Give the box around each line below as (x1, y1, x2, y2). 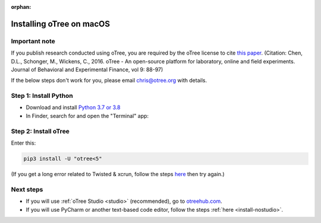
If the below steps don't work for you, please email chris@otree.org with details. (11, 77, 207, 84)
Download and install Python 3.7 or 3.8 (26, 104, 121, 111)
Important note (11, 37, 56, 45)
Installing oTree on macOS (11, 18, 110, 29)
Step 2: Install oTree (11, 127, 70, 135)
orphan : (11, 4, 32, 10)
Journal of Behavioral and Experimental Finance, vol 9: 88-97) (11, 66, 163, 73)
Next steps (11, 185, 43, 193)
